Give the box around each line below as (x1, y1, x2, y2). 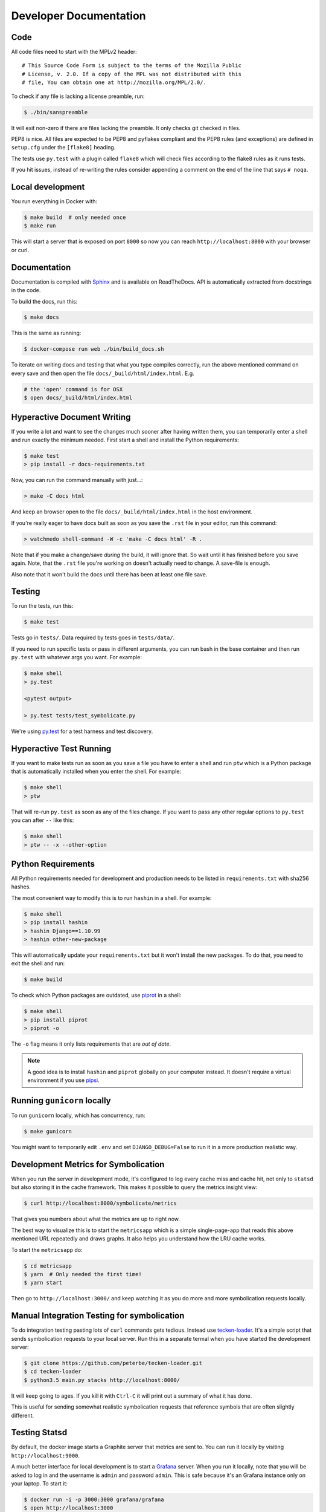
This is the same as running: (11, 330, 81, 337)
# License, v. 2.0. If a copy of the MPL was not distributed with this (22, 70, 241, 77)
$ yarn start (24, 1279, 63, 1286)
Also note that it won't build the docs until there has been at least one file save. (11, 570, 208, 578)
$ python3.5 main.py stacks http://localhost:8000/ (24, 1377, 181, 1383)
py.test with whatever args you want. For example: (11, 654, 142, 661)
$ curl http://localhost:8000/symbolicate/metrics (24, 1200, 177, 1207)
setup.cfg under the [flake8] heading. (11, 144, 116, 151)
